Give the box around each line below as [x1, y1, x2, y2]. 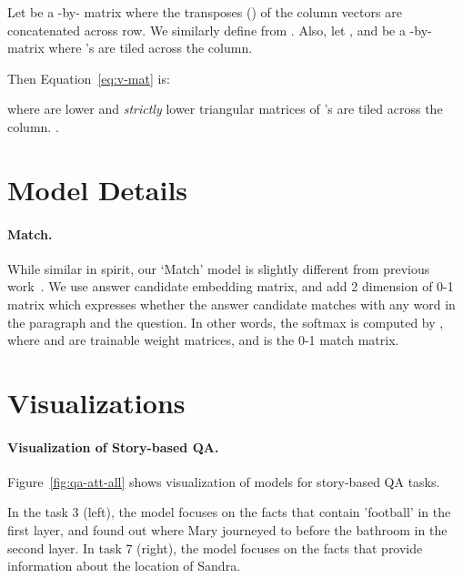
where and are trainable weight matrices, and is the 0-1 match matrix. [7, 330, 399, 350]
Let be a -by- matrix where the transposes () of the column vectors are [7, 3, 402, 21]
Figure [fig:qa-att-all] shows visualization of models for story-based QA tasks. [7, 472, 440, 491]
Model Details [7, 170, 188, 208]
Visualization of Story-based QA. [7, 437, 219, 456]
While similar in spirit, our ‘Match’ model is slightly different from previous [7, 259, 430, 278]
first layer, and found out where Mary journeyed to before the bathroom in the [7, 521, 448, 540]
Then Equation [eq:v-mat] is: [7, 68, 170, 87]
